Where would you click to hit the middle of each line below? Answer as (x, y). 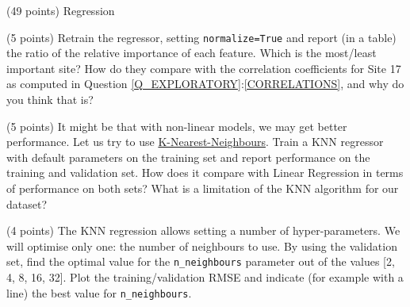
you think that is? (50, 100)
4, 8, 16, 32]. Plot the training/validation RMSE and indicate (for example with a (205, 277)
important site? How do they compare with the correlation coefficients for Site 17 (204, 68)
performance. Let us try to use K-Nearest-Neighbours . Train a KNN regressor (195, 142)
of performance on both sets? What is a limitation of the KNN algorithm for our (203, 188)
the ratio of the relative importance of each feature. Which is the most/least (192, 53)
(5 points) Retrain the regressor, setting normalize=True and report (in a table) (201, 37)
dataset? (27, 203)
